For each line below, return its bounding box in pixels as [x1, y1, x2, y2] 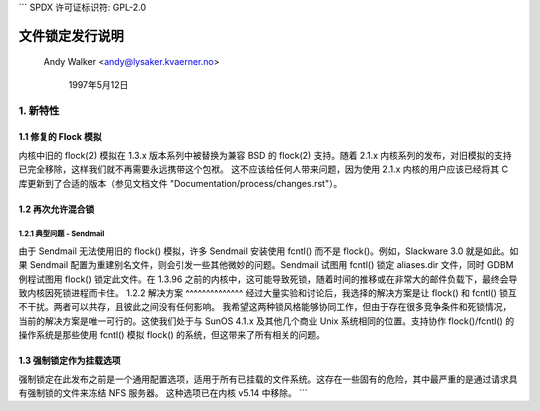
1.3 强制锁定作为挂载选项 [18, 355, 121, 367]
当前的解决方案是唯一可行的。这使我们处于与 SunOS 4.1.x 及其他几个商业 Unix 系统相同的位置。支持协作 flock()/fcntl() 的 [18, 315, 515, 327]
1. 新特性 [18, 103, 60, 117]
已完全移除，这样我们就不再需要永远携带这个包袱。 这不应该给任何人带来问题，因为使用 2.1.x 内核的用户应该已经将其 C [18, 163, 509, 175]
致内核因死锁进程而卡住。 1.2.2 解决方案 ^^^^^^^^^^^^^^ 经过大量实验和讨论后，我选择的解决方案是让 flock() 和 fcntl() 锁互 [18, 287, 517, 299]
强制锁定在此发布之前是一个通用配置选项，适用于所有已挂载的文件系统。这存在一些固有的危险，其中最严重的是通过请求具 [18, 373, 518, 385]
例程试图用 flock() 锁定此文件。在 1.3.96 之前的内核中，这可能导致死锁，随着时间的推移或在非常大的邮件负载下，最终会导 [18, 273, 518, 285]
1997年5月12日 [68, 78, 129, 90]
